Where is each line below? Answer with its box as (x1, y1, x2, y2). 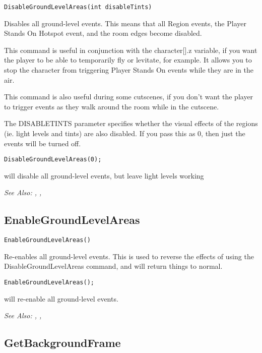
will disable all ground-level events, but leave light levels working (4, 170, 204, 181)
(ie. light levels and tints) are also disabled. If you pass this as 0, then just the (4, 128, 245, 138)
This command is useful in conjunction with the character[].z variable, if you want (4, 44, 257, 55)
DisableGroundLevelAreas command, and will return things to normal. (4, 261, 223, 271)
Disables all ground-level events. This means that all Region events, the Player (4, 18, 246, 28)
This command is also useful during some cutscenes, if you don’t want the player (4, 91, 253, 102)
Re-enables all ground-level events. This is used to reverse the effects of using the (4, 251, 254, 261)
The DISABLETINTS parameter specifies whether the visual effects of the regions (4, 118, 258, 129)
